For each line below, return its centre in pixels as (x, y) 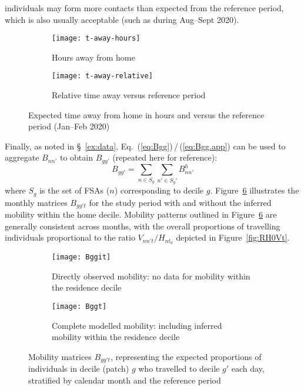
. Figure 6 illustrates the (255, 190)
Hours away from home (93, 57)
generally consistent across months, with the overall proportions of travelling (143, 226)
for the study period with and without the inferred (180, 202)
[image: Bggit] (81, 257)
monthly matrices (36, 202)
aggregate (22, 157)
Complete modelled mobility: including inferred (137, 325)
